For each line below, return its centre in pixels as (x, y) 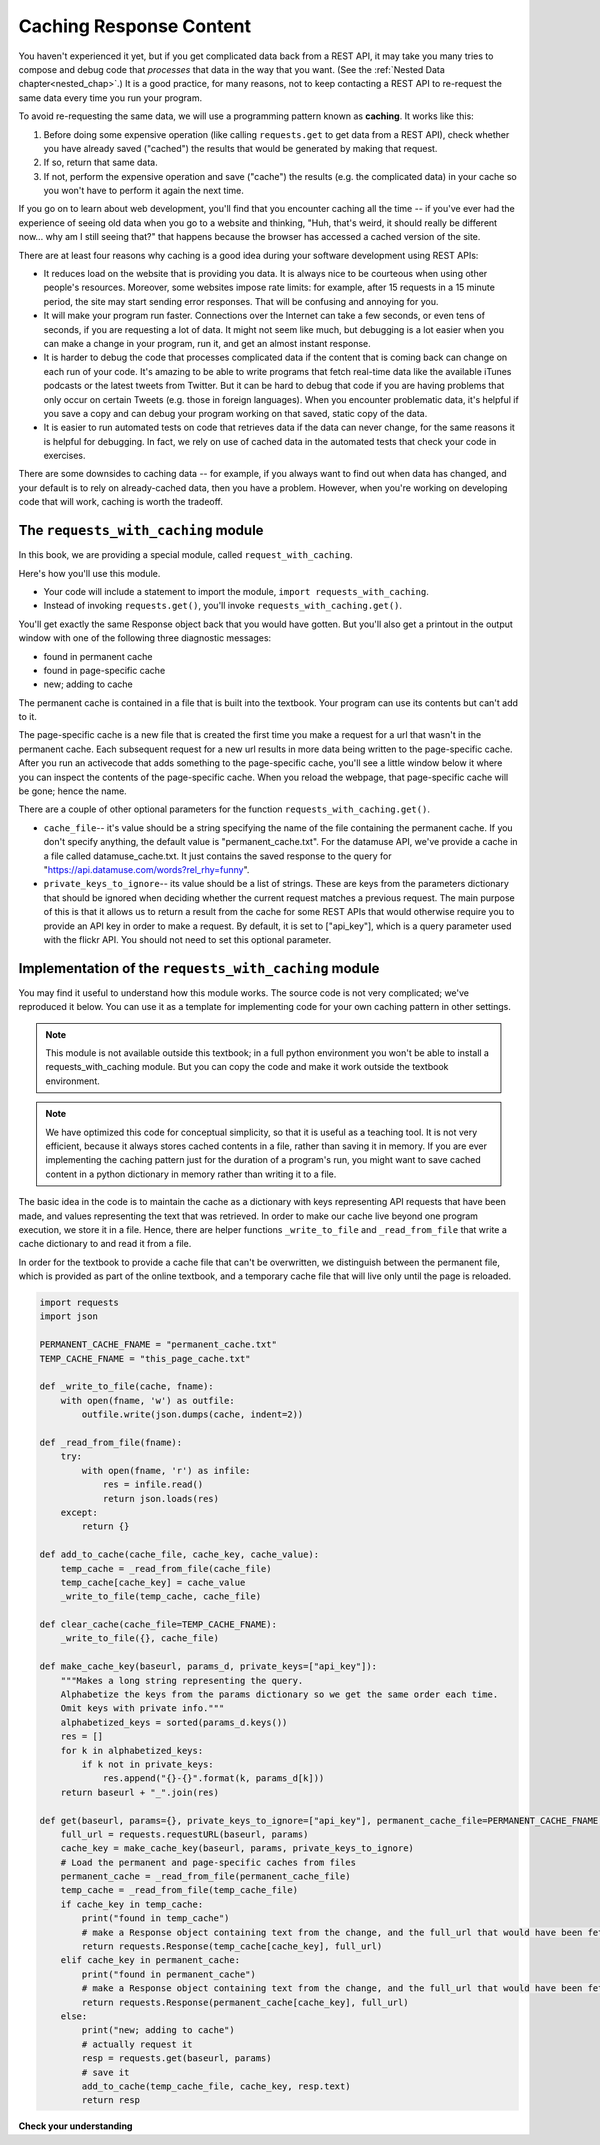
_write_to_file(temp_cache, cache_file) (161, 1596)
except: (79, 1512)
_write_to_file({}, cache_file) (140, 1638)
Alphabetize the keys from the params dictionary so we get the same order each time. (279, 1694)
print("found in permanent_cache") (169, 1974)
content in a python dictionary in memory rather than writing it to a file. (191, 1174)
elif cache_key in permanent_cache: (150, 1960)
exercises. (64, 456)
